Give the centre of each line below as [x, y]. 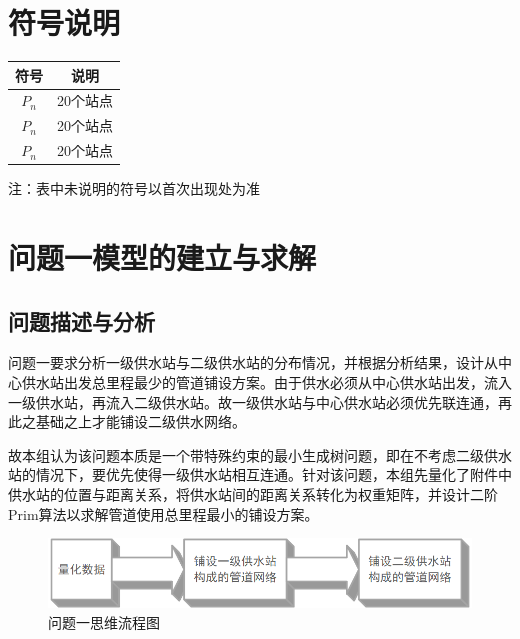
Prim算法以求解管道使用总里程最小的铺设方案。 [163, 513]
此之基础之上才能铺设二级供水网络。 [127, 421]
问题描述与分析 [81, 320]
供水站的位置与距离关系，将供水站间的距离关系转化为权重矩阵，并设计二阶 [253, 493]
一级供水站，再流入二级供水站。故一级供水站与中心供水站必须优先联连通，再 [260, 401]
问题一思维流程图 [104, 622]
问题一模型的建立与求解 [162, 257]
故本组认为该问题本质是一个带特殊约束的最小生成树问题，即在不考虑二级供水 [260, 454]
